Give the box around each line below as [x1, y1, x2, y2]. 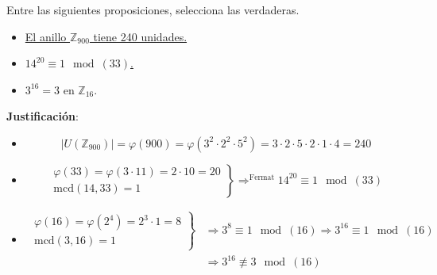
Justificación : [6, 108, 79, 124]
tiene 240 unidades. [93, 28, 188, 44]
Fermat [249, 173, 275, 181]
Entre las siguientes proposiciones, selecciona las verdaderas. [6, 2, 300, 17]
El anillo [25, 28, 67, 44]
